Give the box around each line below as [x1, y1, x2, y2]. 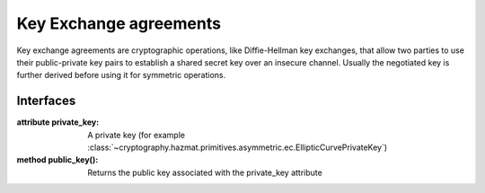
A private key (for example [87, 129, 186, 140]
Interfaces [16, 93, 76, 109]
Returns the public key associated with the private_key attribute [87, 167, 322, 178]
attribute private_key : [16, 117, 100, 127]
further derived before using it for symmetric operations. [16, 70, 226, 81]
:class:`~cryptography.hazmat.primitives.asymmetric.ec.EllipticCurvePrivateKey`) [87, 142, 388, 153]
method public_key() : [16, 154, 99, 165]
